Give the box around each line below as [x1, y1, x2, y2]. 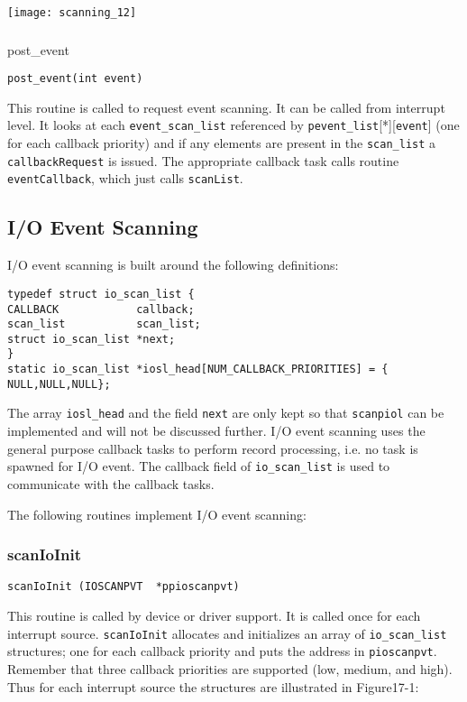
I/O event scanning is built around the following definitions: [7, 255, 339, 274]
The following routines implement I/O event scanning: [7, 504, 307, 523]
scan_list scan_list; [7, 318, 201, 331]
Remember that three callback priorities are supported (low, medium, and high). [7, 659, 453, 678]
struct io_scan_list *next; [7, 332, 176, 346]
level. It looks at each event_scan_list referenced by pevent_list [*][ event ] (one [7, 115, 460, 134]
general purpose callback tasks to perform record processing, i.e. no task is [7, 439, 418, 457]
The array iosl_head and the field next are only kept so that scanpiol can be [7, 403, 444, 422]
